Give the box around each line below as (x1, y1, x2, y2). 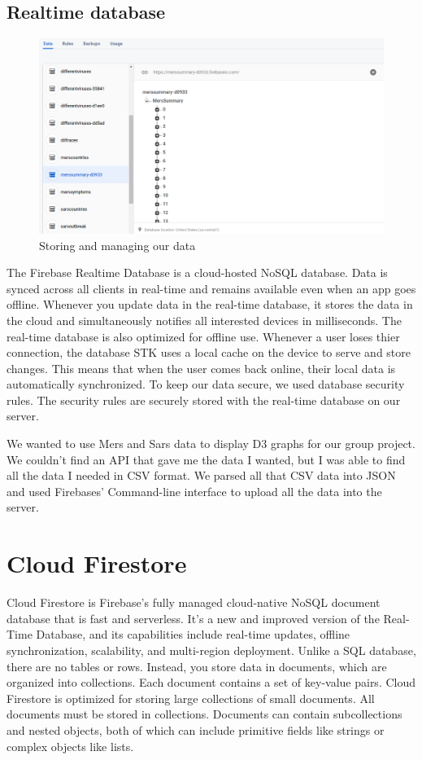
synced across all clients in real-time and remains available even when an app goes (7, 279, 416, 297)
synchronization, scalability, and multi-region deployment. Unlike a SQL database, (7, 641, 416, 658)
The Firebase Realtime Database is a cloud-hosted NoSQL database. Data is (7, 264, 388, 281)
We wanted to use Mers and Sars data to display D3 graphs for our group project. (7, 435, 415, 452)
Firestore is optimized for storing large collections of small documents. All (7, 689, 375, 706)
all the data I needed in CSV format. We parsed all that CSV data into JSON (7, 467, 396, 484)
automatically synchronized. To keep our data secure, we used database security (7, 376, 405, 393)
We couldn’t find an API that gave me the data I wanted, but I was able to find (7, 450, 406, 468)
